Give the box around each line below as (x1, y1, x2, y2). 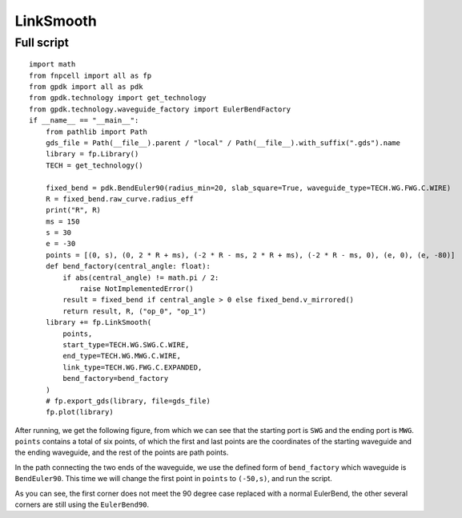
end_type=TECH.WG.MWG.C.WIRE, (62, 351, 182, 361)
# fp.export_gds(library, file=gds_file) (45, 396, 211, 405)
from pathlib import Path (45, 127, 148, 136)
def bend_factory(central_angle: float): (45, 261, 211, 271)
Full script (14, 35, 70, 50)
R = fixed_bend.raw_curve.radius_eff (45, 194, 194, 204)
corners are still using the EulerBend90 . (14, 500, 150, 509)
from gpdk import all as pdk (29, 82, 143, 91)
